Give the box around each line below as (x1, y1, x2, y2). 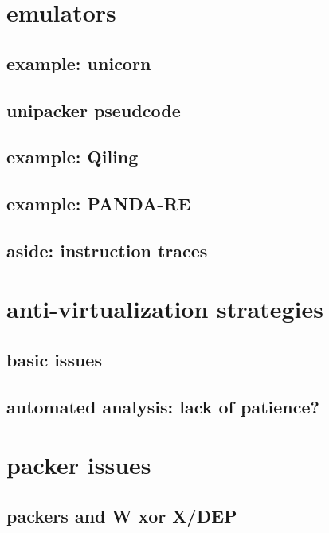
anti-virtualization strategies (6, 292, 323, 325)
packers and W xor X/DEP (6, 503, 237, 527)
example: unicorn (6, 50, 151, 75)
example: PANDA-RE (6, 191, 191, 216)
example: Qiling (6, 144, 139, 169)
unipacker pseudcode (6, 97, 181, 122)
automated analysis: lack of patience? (6, 394, 319, 418)
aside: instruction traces (6, 237, 208, 262)
